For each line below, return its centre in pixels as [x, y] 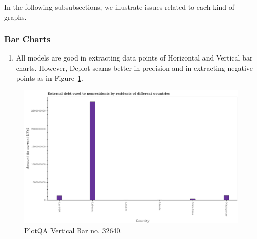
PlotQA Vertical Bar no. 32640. [73, 230]
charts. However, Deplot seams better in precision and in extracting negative [135, 68]
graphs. [15, 16]
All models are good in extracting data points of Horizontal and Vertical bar [134, 58]
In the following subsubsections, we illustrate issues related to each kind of [119, 7]
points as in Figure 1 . [49, 77]
